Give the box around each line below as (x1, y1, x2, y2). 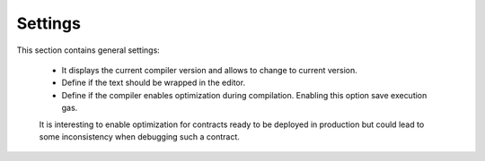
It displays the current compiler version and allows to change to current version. (61, 64, 358, 75)
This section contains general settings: (16, 45, 161, 55)
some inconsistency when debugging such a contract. (39, 131, 240, 142)
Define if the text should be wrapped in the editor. (61, 77, 246, 89)
